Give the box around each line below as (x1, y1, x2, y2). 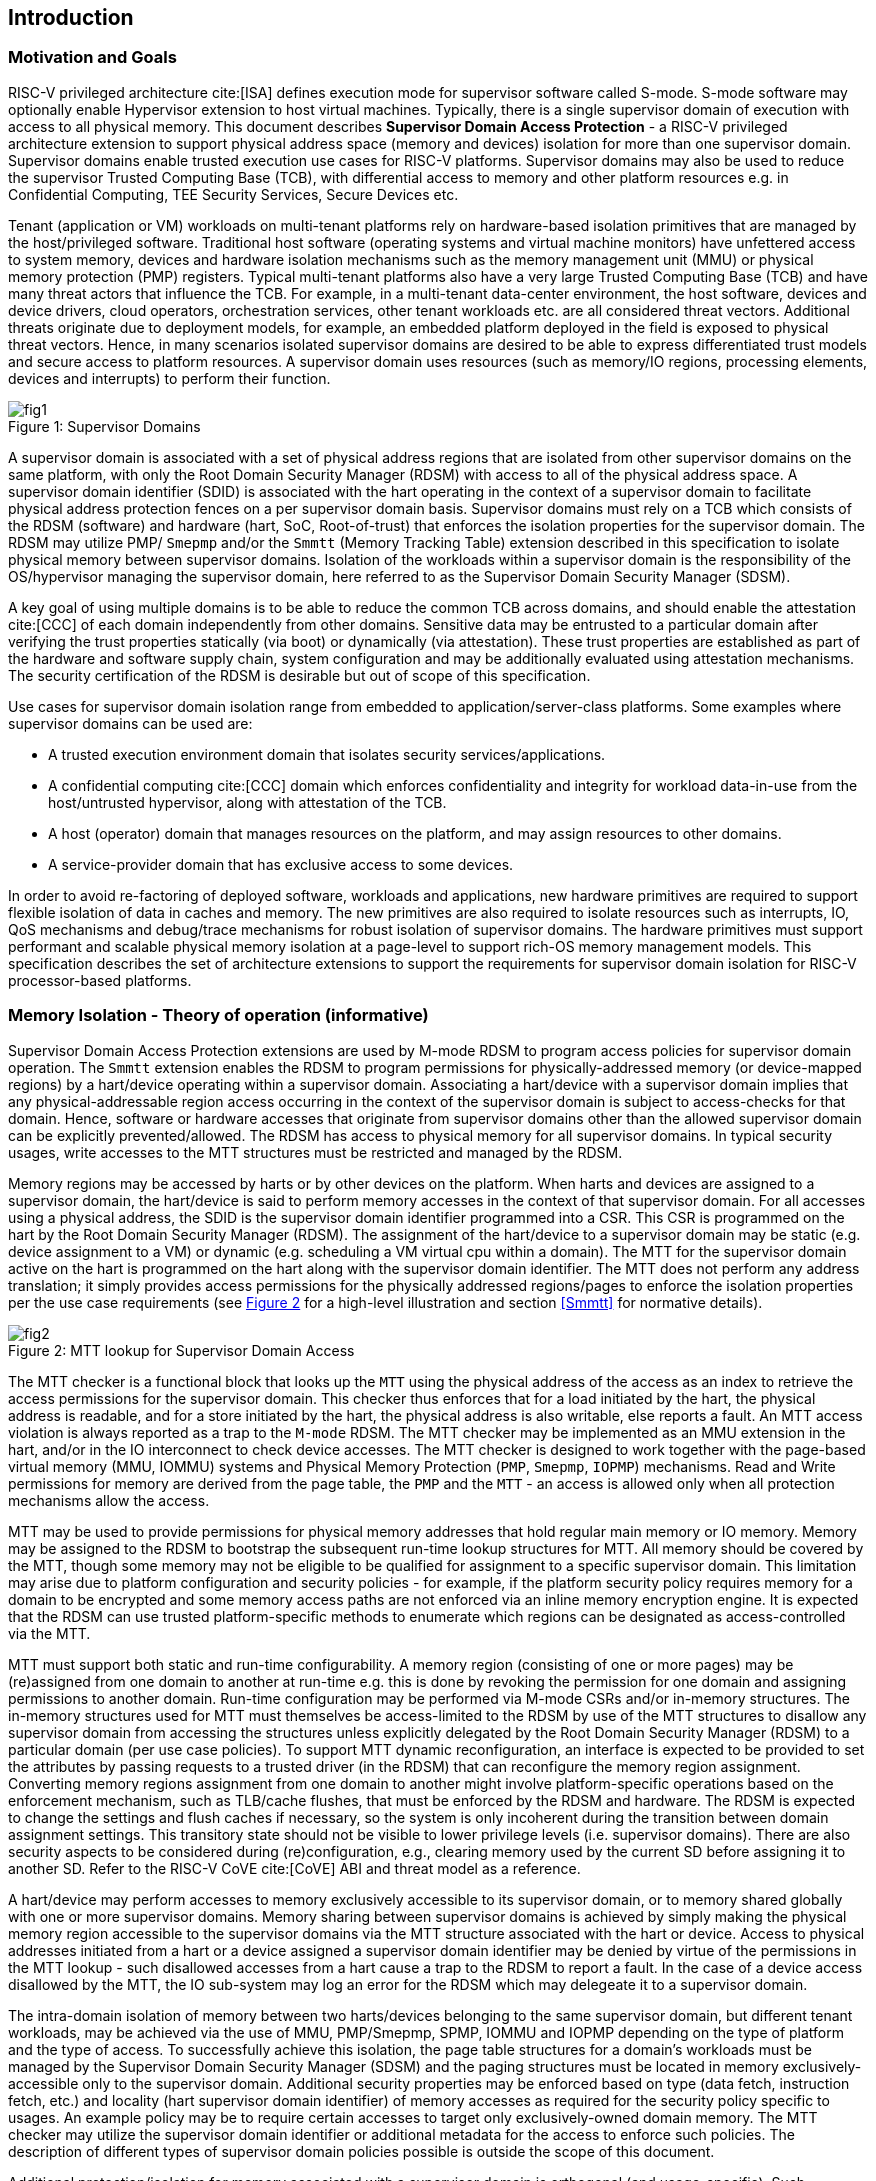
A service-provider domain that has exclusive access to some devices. (48, 855, 514, 873)
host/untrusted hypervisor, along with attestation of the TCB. (48, 793, 447, 811)
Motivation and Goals (8, 47, 177, 68)
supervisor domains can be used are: (8, 714, 253, 732)
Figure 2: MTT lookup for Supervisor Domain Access (8, 1341, 355, 1359)
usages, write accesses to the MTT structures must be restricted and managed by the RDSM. (8, 1143, 623, 1161)
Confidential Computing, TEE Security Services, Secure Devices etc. (8, 185, 459, 203)
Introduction (8, 5, 134, 30)
